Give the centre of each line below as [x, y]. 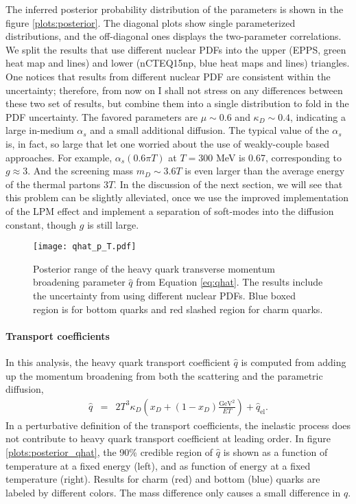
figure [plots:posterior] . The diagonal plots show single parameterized [151, 22]
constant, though [41, 224]
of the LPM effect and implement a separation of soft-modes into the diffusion [170, 210]
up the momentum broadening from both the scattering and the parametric [164, 375]
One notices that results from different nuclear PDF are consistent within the [168, 76]
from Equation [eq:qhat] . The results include [229, 282]
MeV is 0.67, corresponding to [279, 157]
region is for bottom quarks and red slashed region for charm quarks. [178, 309]
